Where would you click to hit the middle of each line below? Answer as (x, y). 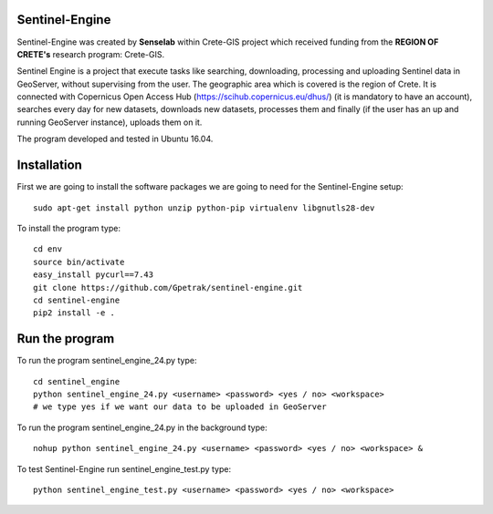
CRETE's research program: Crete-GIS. (90, 54)
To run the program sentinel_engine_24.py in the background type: (142, 427)
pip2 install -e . (74, 313)
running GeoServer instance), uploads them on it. (110, 122)
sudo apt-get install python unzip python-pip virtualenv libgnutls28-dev (204, 208)
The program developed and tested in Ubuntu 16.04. (115, 139)
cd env (48, 249)
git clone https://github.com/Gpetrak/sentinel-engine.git (168, 288)
